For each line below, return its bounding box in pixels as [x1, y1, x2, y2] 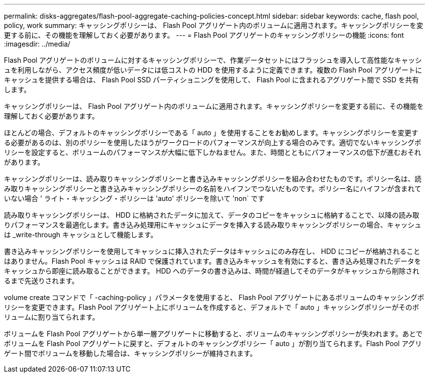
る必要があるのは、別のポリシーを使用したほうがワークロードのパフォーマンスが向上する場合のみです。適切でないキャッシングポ [4, 138, 422, 147]
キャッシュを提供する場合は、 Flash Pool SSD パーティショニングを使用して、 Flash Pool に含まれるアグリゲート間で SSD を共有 [4, 75, 419, 84]
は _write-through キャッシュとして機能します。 [4, 230, 158, 239]
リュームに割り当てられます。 [4, 313, 99, 321]
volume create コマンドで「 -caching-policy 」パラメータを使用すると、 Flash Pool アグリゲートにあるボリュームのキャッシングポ [4, 293, 425, 302]
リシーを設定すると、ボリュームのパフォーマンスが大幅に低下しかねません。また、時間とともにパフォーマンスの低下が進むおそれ [4, 148, 422, 156]
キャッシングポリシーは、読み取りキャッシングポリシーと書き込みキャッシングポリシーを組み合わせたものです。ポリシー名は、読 [4, 175, 422, 183]
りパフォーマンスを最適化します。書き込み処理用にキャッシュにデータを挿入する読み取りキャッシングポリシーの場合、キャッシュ [4, 221, 422, 229]
